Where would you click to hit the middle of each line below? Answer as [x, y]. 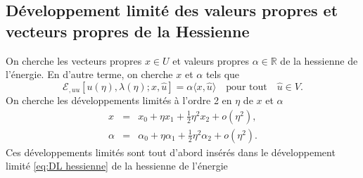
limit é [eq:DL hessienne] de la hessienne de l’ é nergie [117, 166]
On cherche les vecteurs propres [74, 60]
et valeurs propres [211, 60]
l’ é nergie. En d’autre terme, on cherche [89, 74]
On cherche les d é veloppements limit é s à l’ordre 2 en [119, 100]
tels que [223, 74]
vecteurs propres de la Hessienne [128, 31]
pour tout [247, 87]
